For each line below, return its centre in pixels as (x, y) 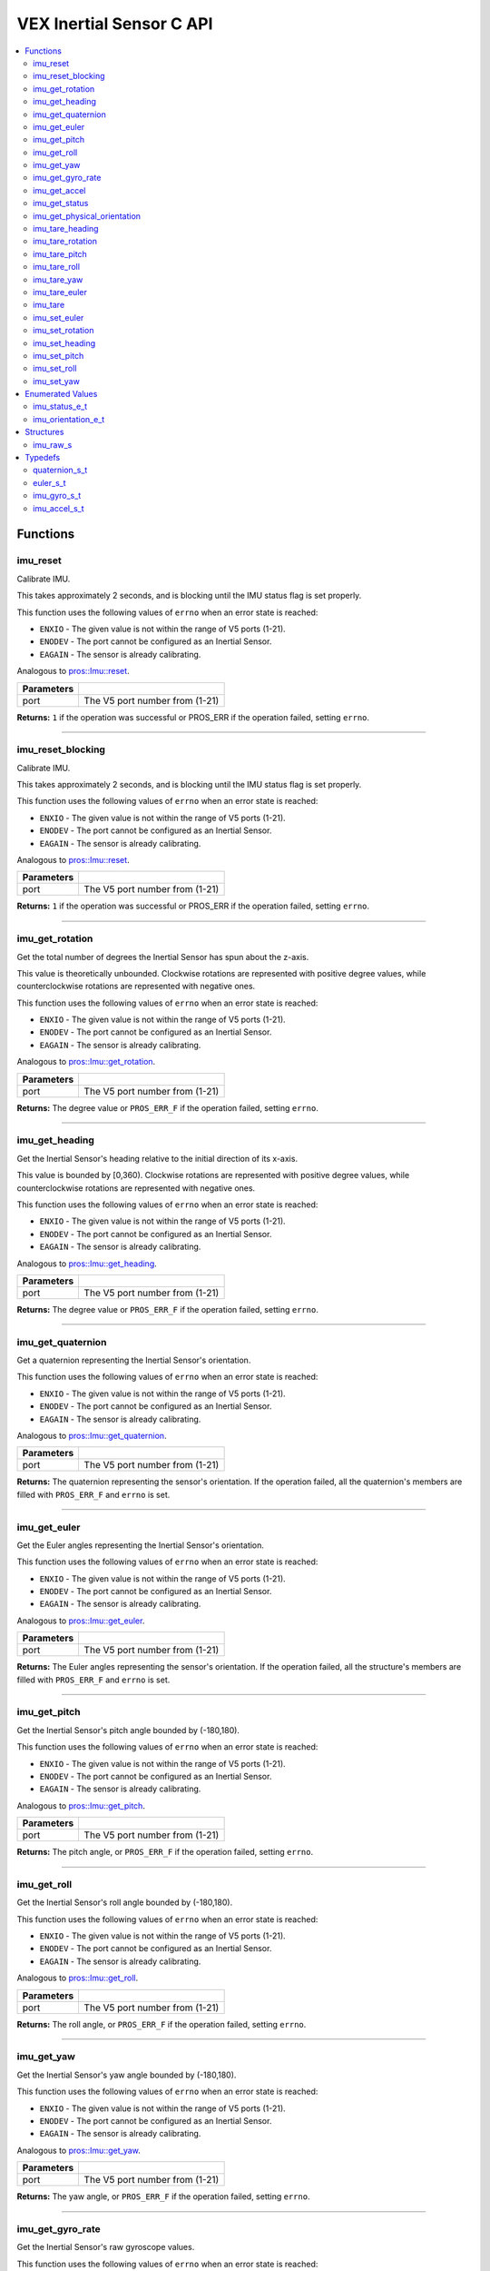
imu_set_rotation (64, 331)
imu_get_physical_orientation (87, 216)
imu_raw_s (53, 444)
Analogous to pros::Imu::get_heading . (87, 1264)
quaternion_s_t (60, 470)
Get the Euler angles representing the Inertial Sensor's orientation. (141, 1545)
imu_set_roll (55, 369)
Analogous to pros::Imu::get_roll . (78, 1978)
